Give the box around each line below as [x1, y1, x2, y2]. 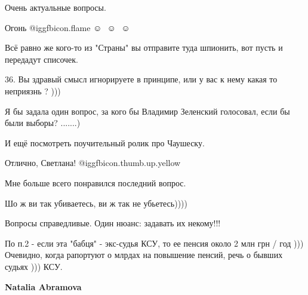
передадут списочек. [5, 53, 78, 65]
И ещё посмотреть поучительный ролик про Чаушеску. [5, 136, 205, 149]
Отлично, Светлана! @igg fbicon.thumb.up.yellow [5, 156, 181, 169]
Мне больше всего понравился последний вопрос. [5, 176, 186, 189]
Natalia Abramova [5, 280, 82, 293]
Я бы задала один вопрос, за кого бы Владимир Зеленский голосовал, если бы [5, 105, 290, 117]
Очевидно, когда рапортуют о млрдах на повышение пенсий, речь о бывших [5, 248, 283, 261]
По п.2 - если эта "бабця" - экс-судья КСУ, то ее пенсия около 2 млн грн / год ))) [5, 236, 304, 249]
